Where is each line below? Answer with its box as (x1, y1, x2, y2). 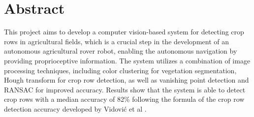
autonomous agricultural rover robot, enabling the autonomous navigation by (4, 46, 237, 56)
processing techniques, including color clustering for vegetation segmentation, (4, 65, 237, 75)
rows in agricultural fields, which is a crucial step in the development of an (4, 36, 229, 46)
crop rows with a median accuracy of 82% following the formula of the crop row (4, 94, 245, 104)
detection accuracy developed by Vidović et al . (4, 103, 147, 114)
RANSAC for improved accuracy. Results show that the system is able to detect (4, 84, 246, 94)
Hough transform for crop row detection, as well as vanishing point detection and (4, 75, 249, 85)
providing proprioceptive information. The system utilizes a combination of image (4, 55, 251, 65)
